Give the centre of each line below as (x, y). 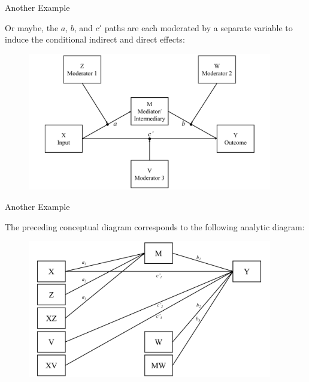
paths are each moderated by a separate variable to (199, 27)
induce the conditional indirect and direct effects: (95, 39)
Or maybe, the (32, 27)
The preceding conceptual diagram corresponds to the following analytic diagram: (155, 226)
